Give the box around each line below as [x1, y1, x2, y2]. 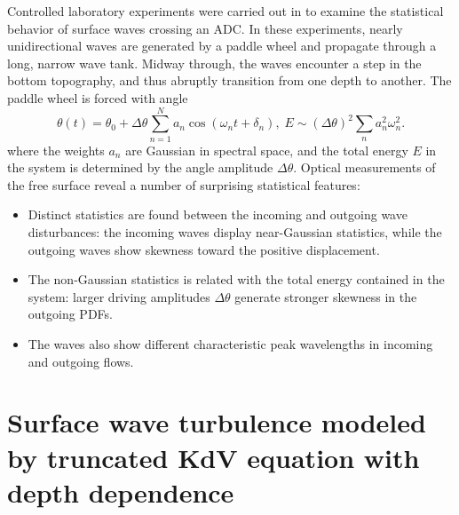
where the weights [7, 140, 105, 159]
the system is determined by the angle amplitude [7, 158, 273, 177]
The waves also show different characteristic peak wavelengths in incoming [28, 335, 433, 353]
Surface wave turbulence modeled [7, 404, 426, 440]
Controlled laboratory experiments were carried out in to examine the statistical [7, 2, 444, 20]
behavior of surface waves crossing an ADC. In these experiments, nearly [7, 19, 403, 37]
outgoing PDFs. [28, 305, 113, 323]
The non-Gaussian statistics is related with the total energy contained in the [28, 270, 445, 289]
